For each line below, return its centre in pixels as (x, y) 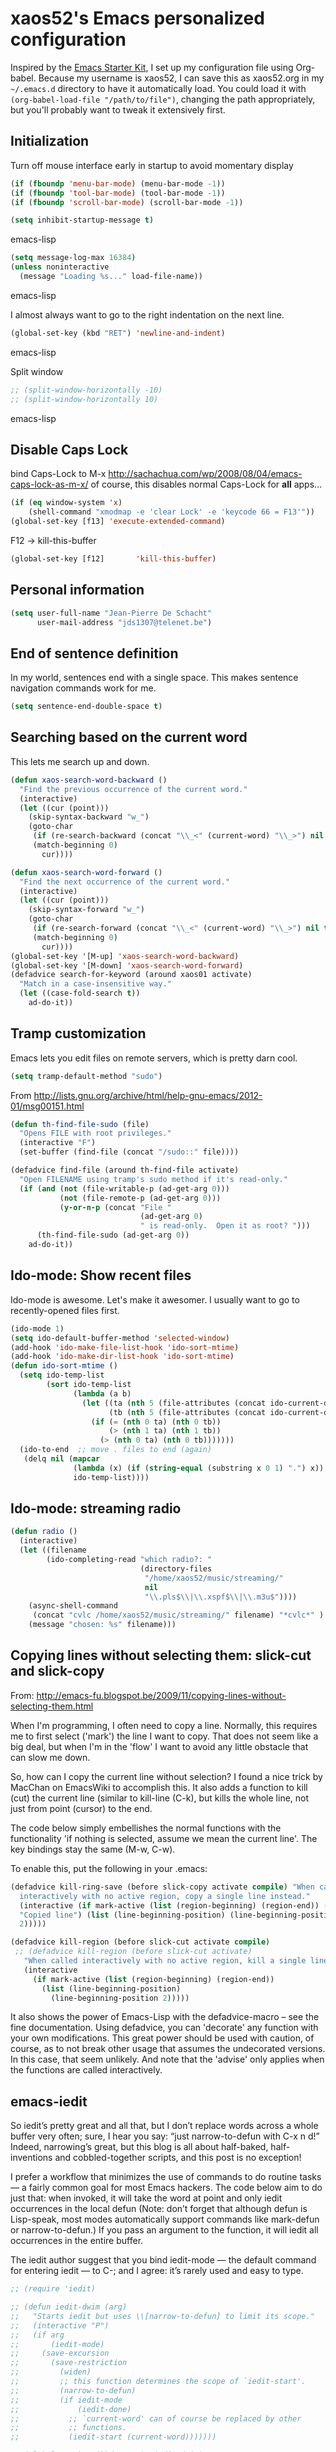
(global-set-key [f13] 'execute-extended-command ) (118, 522)
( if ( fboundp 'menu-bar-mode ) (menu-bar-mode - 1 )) (118, 183)
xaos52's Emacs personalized (137, 18)
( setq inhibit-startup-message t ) (82, 220)
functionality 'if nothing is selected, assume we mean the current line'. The (164, 1838)
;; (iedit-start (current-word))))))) (113, 2437)
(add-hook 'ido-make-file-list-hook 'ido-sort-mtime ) (125, 1347)
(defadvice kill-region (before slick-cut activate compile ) (140, 1942)
